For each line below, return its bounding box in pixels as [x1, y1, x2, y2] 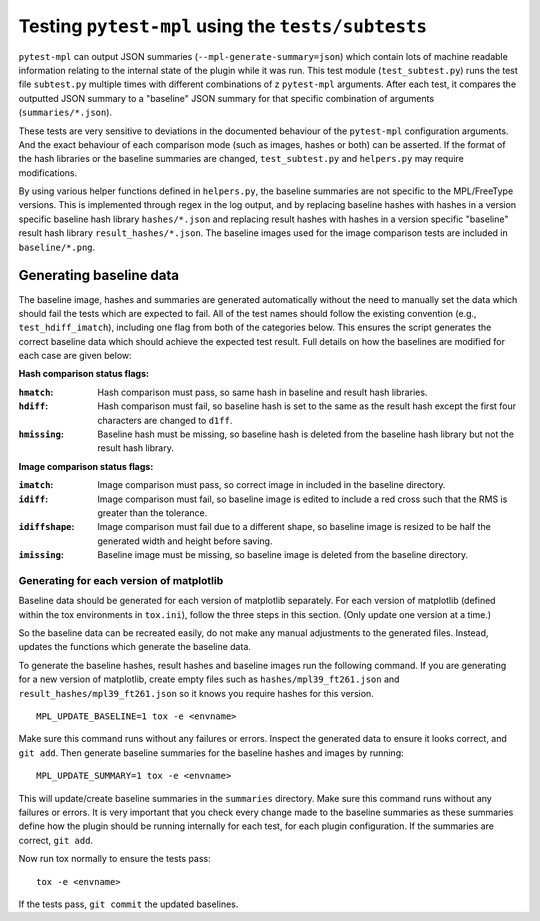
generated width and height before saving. [97, 535, 273, 547]
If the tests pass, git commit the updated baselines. [18, 898, 239, 910]
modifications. [18, 166, 78, 179]
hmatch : [18, 386, 54, 398]
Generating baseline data [18, 267, 180, 284]
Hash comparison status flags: [18, 368, 150, 380]
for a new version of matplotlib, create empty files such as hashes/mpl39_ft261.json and [18, 673, 400, 685]
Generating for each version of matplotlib [18, 573, 224, 587]
